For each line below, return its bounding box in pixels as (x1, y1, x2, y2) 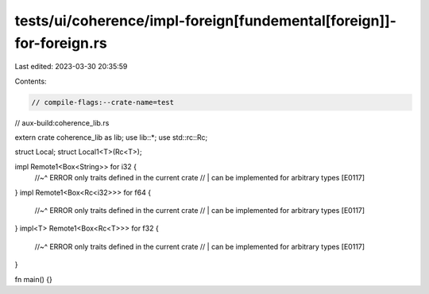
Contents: (14, 76, 47, 86)
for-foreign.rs (14, 34, 107, 52)
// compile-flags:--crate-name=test (31, 98, 175, 106)
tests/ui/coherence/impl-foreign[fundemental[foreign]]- (14, 12, 397, 29)
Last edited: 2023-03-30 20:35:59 (14, 62, 128, 72)
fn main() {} (14, 274, 53, 284)
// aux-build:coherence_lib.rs (14, 118, 110, 127)
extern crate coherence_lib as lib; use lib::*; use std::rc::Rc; (14, 133, 208, 142)
